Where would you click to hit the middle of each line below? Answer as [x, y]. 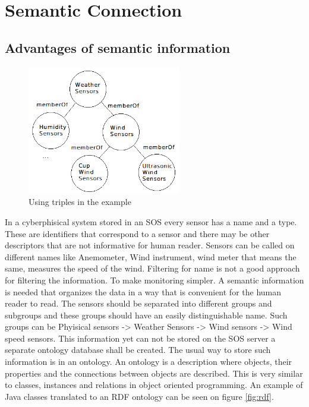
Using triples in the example [80, 202]
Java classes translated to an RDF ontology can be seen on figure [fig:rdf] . [139, 396]
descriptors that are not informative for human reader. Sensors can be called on [150, 245]
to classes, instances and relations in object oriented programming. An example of [154, 385]
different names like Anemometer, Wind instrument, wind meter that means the [151, 256]
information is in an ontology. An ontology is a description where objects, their [149, 362]
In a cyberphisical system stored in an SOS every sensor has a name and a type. [151, 221]
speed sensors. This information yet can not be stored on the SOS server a [140, 338]
